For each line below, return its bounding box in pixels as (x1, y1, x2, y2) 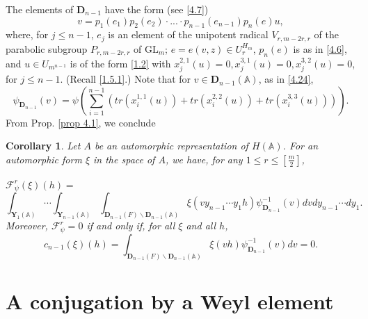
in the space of (93, 152, 155, 166)
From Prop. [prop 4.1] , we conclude (6, 115, 156, 129)
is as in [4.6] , (293, 41, 347, 56)
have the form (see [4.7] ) (104, 2, 209, 16)
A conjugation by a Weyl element (6, 286, 334, 315)
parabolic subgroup (6, 41, 88, 56)
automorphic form (6, 152, 82, 166)
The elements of (6, 2, 74, 16)
